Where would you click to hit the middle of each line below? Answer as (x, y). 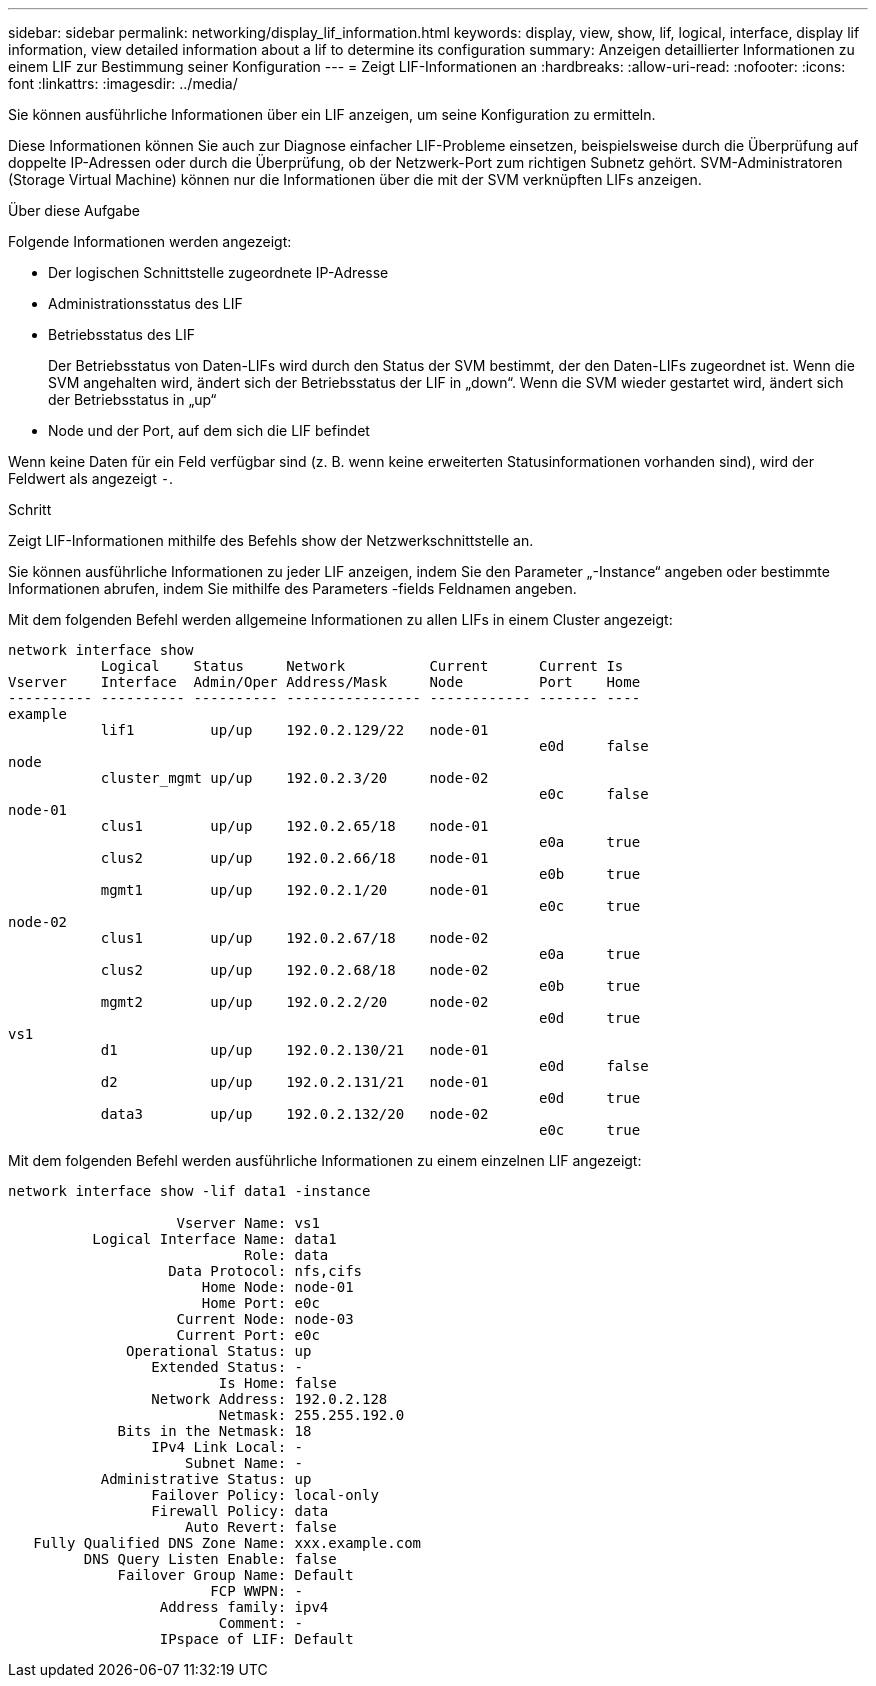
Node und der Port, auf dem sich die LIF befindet (209, 430)
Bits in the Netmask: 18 (214, 1431)
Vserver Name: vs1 (248, 1223)
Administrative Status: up (206, 1479)
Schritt (30, 509)
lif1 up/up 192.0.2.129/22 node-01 (294, 730)
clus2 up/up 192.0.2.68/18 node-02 (294, 970)
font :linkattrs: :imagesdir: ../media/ (123, 83)
